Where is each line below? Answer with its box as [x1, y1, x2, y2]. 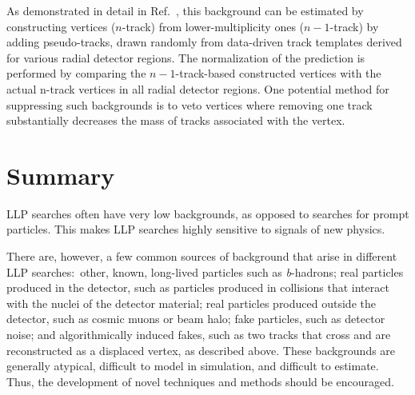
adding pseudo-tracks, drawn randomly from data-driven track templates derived [6, 34, 402, 50]
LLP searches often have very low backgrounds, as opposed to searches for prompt [6, 205, 409, 221]
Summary [6, 158, 115, 191]
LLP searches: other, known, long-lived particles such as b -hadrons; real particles [6, 263, 404, 280]
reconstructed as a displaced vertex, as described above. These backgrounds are [6, 341, 396, 358]
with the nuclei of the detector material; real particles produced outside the [6, 294, 376, 311]
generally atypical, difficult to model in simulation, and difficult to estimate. [6, 357, 379, 374]
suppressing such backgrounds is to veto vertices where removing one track [6, 96, 373, 113]
